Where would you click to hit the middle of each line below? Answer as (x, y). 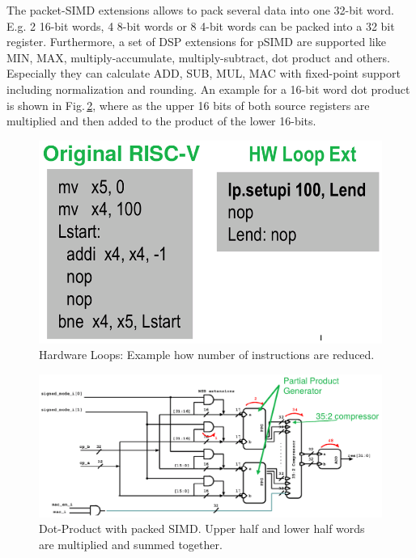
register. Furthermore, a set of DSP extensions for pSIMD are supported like (196, 42)
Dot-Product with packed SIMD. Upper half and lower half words (202, 528)
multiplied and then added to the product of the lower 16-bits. (161, 121)
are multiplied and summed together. (131, 544)
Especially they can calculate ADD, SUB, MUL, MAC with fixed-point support (204, 73)
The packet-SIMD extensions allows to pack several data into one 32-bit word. (200, 10)
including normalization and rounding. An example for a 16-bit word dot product (208, 89)
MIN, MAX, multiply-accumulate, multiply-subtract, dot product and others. (198, 57)
